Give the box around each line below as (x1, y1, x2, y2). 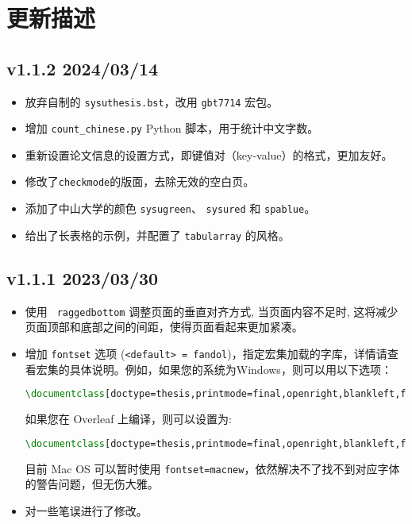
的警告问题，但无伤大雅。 (25, 476, 159, 492)
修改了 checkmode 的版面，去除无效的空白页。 (25, 173, 255, 190)
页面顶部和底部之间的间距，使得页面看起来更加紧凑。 (25, 318, 303, 335)
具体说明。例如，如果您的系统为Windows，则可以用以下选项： (69, 360, 392, 377)
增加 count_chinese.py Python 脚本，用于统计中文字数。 (25, 120, 319, 137)
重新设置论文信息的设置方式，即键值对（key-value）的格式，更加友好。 (25, 146, 393, 163)
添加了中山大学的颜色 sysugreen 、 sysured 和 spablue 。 (25, 200, 316, 217)
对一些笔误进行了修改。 (25, 502, 148, 518)
